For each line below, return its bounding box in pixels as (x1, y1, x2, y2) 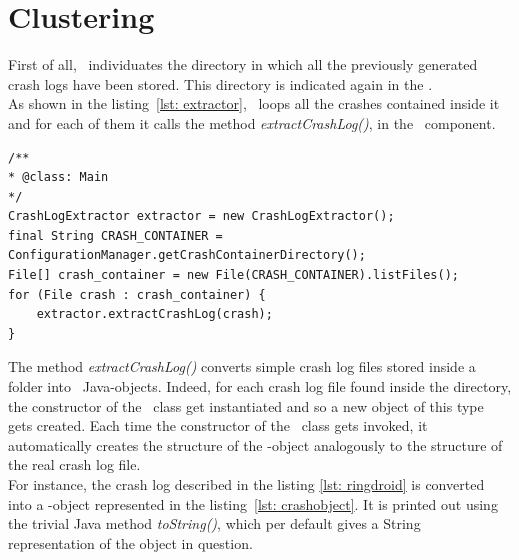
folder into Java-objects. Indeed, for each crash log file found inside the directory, (8, 376, 512, 397)
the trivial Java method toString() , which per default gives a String (8, 513, 421, 534)
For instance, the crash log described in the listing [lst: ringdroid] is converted (8, 474, 485, 494)
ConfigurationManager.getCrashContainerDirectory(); (8, 248, 366, 263)
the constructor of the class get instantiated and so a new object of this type (8, 395, 484, 416)
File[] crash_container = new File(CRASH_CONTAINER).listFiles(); (8, 268, 460, 283)
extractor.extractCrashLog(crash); (36, 307, 273, 322)
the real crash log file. (8, 454, 141, 475)
